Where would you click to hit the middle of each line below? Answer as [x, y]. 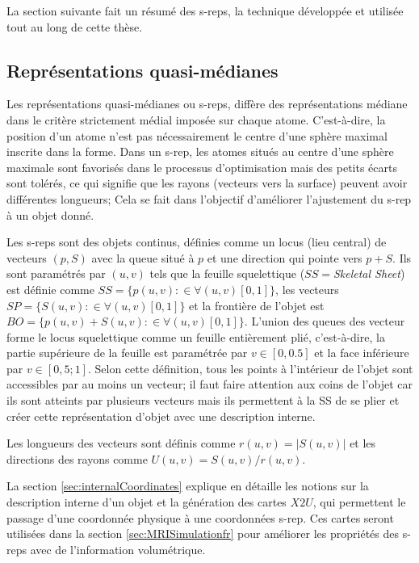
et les [363, 443]
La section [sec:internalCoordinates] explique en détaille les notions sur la [188, 486]
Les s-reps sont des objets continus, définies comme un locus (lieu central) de [197, 242]
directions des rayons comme [77, 458]
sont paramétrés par [56, 273]
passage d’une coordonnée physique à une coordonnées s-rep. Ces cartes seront [200, 517]
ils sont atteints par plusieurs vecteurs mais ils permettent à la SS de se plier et [203, 400]
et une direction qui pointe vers [285, 257]
